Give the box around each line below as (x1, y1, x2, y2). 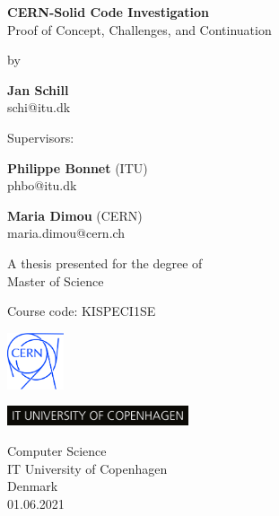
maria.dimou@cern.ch (7, 223, 126, 242)
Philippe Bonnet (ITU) (7, 158, 148, 177)
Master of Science (7, 271, 104, 290)
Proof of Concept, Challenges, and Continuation (7, 20, 272, 39)
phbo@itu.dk (7, 176, 77, 195)
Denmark (7, 477, 58, 495)
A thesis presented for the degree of (7, 253, 203, 272)
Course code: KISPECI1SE (7, 302, 156, 320)
